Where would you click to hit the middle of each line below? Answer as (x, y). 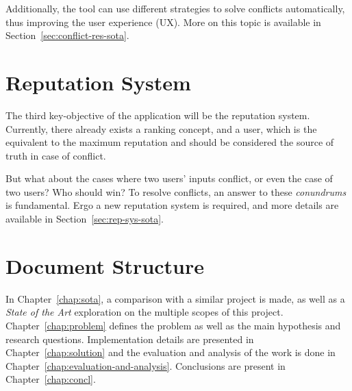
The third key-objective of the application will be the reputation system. (158, 115)
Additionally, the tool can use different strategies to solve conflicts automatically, (175, 8)
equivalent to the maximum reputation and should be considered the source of (170, 142)
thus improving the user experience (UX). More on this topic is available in (163, 22)
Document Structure (105, 265)
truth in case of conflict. (56, 155)
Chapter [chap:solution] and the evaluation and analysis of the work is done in (171, 352)
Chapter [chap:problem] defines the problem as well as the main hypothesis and (173, 325)
